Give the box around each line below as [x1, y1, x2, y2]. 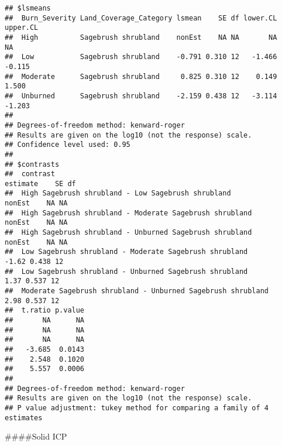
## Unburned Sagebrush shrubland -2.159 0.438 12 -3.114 [5, 91, 277, 100]
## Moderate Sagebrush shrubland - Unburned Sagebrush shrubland [5, 287, 269, 296]
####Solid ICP [5, 430, 67, 442]
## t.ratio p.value [5, 306, 85, 315]
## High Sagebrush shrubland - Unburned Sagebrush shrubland [5, 228, 252, 237]
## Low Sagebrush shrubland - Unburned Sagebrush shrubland [5, 267, 248, 276]
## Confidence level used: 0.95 [5, 140, 130, 149]
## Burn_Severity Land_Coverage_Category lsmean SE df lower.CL [5, 13, 277, 22]
